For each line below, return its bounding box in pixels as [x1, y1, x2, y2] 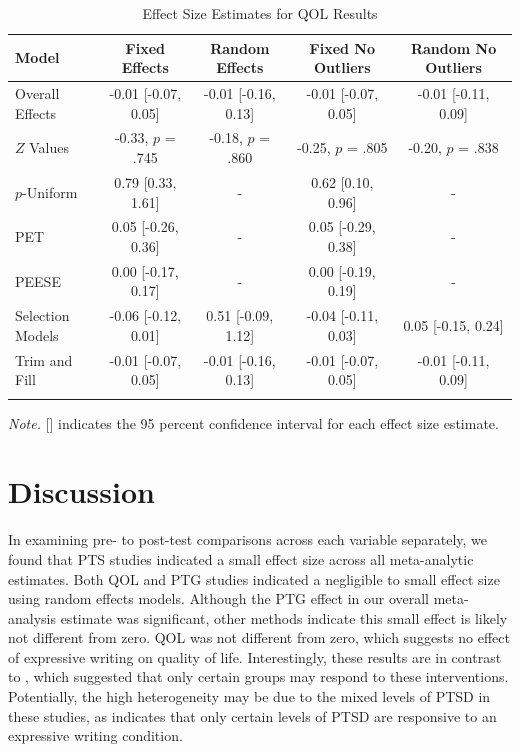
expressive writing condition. [8, 725, 183, 746]
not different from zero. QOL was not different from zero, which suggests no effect [8, 627, 510, 648]
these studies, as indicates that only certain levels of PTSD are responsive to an [8, 705, 497, 726]
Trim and [15, 349, 73, 370]
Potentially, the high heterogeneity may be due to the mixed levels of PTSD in [8, 686, 491, 707]
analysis [8, 607, 56, 628]
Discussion [8, 471, 155, 512]
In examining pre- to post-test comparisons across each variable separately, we [8, 529, 488, 550]
